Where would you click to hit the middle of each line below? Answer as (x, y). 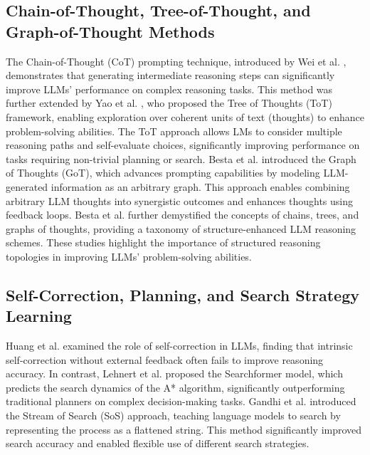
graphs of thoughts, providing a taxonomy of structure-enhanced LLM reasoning (181, 228)
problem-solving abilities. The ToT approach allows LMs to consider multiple (174, 131)
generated (27, 186)
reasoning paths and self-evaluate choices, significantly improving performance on (183, 145)
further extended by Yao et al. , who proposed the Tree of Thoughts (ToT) (169, 103)
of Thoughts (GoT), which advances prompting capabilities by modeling (163, 173)
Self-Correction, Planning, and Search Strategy (183, 294)
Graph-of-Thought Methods (110, 31)
